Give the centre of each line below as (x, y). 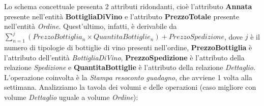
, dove (233, 36)
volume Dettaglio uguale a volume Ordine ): (71, 97)
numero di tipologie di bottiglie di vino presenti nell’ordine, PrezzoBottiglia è (128, 47)
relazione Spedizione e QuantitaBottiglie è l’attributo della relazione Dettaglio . (130, 67)
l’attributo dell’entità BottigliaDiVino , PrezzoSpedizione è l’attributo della (124, 57)
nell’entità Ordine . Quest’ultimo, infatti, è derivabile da (91, 26)
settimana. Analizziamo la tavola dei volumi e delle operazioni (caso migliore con (130, 87)
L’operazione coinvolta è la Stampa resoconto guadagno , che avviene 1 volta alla (128, 77)
